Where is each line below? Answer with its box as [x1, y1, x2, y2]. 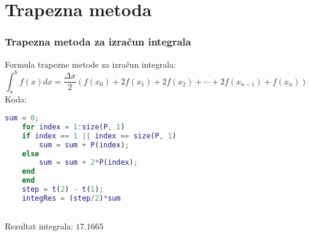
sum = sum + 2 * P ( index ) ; [39, 158, 138, 167]
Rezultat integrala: [5, 219, 74, 232]
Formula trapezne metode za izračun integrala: [5, 58, 176, 70]
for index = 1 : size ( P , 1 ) [22, 122, 125, 131]
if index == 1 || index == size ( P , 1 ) [22, 131, 177, 140]
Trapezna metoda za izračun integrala [5, 34, 192, 49]
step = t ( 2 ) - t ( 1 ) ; [22, 185, 104, 194]
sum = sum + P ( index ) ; [39, 140, 129, 149]
